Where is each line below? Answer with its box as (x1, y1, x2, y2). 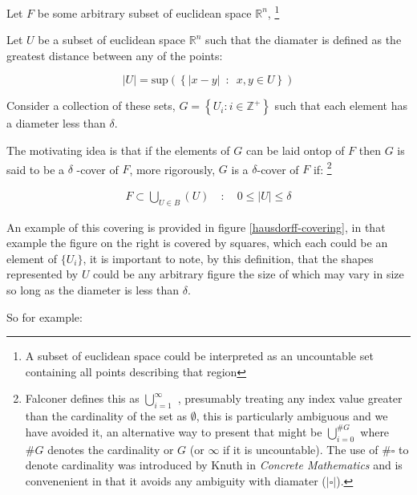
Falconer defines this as (25, 390, 140, 407)
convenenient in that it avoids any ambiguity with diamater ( (25, 472, 326, 489)
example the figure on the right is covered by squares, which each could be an (6, 234, 388, 251)
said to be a (6, 160, 65, 177)
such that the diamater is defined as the (205, 31, 402, 48)
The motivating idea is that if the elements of (6, 142, 230, 159)
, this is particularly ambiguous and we (196, 408, 388, 424)
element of (6, 250, 57, 266)
